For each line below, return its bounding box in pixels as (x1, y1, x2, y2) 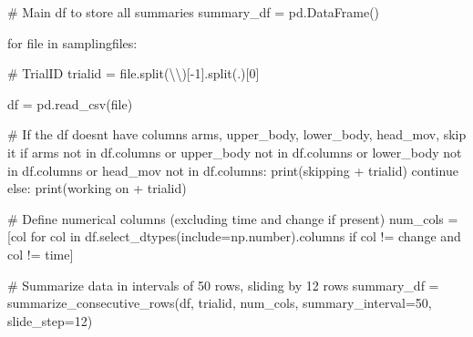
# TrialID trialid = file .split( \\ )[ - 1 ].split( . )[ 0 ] (7, 64, 260, 83)
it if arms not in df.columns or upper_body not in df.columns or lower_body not (7, 142, 462, 161)
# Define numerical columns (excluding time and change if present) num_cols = (7, 209, 458, 228)
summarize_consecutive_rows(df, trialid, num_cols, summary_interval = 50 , (7, 293, 432, 312)
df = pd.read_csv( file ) (7, 94, 133, 113)
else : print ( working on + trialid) (7, 179, 187, 198)
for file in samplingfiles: (7, 33, 138, 52)
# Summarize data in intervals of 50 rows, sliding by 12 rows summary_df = (7, 275, 439, 294)
